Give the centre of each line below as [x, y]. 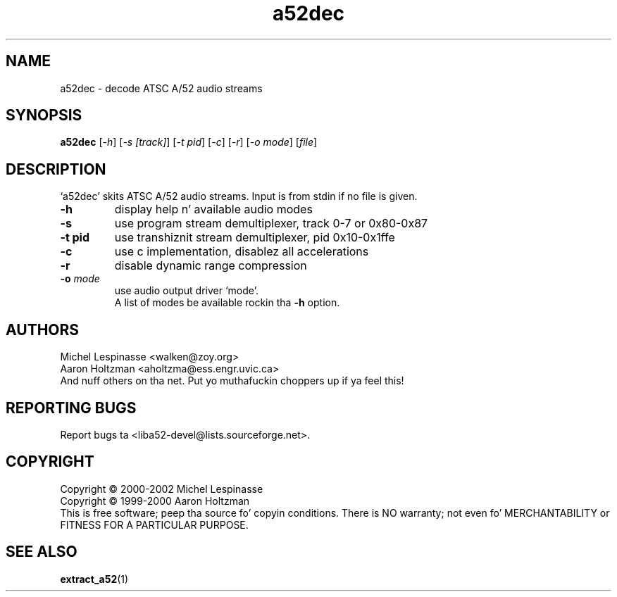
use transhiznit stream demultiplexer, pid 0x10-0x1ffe [255, 238]
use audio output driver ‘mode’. [186, 291]
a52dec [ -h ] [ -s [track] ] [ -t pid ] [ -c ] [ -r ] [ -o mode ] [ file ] [189, 142]
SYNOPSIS [44, 115]
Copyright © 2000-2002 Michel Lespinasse [162, 489]
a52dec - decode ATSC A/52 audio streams [161, 88]
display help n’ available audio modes [213, 209]
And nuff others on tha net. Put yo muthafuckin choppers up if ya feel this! [232, 381]
